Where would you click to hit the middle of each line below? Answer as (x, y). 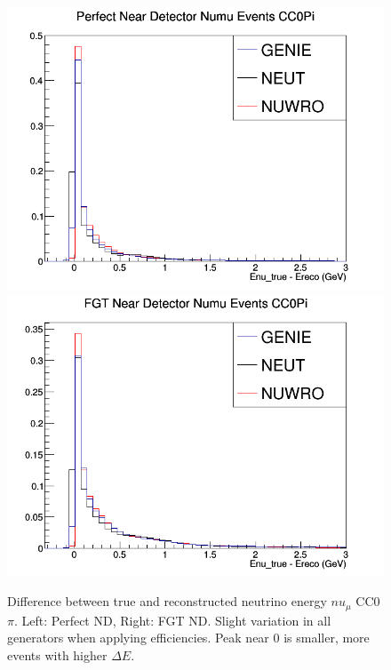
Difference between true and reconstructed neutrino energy (167, 601)
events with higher (57, 654)
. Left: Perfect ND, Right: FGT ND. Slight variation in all (172, 620)
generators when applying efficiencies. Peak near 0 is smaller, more (188, 638)
